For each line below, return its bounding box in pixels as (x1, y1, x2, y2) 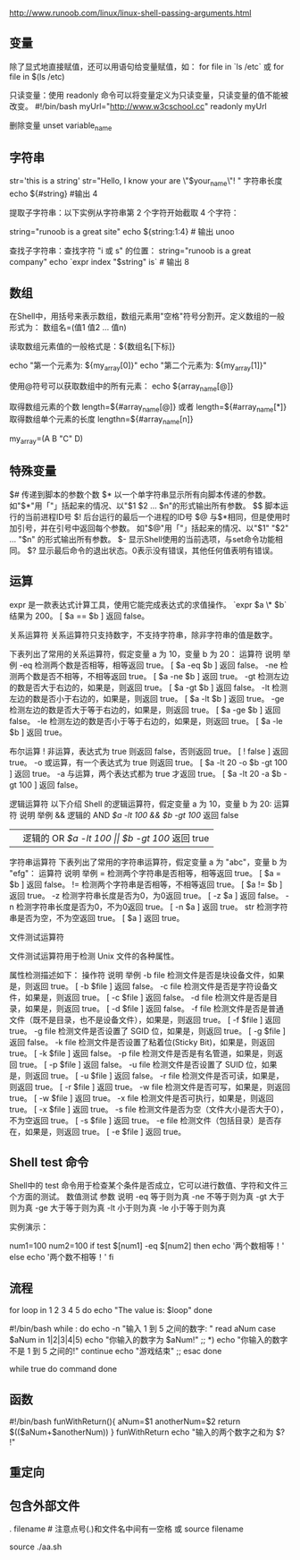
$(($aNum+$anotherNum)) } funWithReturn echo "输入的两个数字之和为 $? (9, 1427, 286, 1437)
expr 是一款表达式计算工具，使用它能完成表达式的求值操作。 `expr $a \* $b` (9, 599, 287, 610)
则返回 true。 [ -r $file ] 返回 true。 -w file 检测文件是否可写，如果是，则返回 (9, 1081, 291, 1092)
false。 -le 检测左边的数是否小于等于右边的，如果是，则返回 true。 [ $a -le (9, 715, 283, 726)
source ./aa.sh (9, 1541, 62, 1552)
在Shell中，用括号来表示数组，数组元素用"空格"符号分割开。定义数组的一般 (9, 311, 286, 321)
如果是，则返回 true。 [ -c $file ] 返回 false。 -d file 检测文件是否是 (24, 992, 271, 1002)
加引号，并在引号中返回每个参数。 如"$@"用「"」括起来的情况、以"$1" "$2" (9, 523, 289, 533)
